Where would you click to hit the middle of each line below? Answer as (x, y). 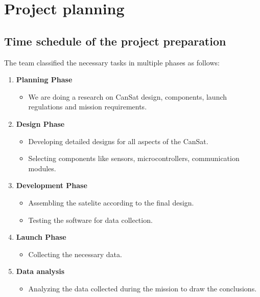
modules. (42, 168)
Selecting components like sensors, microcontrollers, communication (134, 158)
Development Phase (52, 185)
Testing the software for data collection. (90, 220)
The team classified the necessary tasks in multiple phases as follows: (112, 62)
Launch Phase (41, 237)
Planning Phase (44, 79)
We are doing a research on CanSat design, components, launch (128, 96)
